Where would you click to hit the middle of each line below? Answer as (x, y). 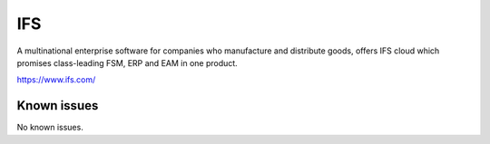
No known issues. (50, 128)
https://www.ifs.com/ (56, 80)
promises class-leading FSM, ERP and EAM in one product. (127, 62)
